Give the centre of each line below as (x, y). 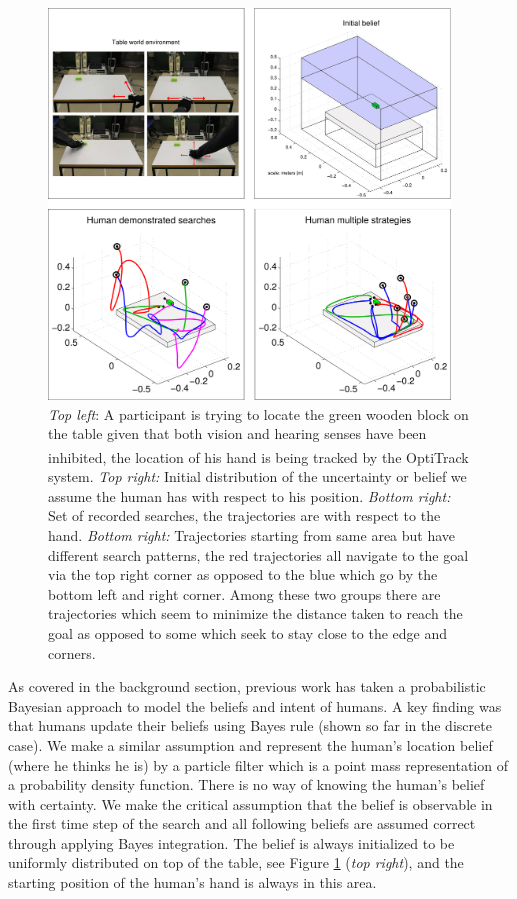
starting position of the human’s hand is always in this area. (192, 882)
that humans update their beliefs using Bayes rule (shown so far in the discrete (250, 725)
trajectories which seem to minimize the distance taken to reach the (255, 613)
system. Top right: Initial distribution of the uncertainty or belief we (257, 476)
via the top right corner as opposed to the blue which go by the (243, 574)
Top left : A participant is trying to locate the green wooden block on (258, 413)
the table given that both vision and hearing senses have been (237, 433)
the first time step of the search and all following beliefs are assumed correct (242, 823)
